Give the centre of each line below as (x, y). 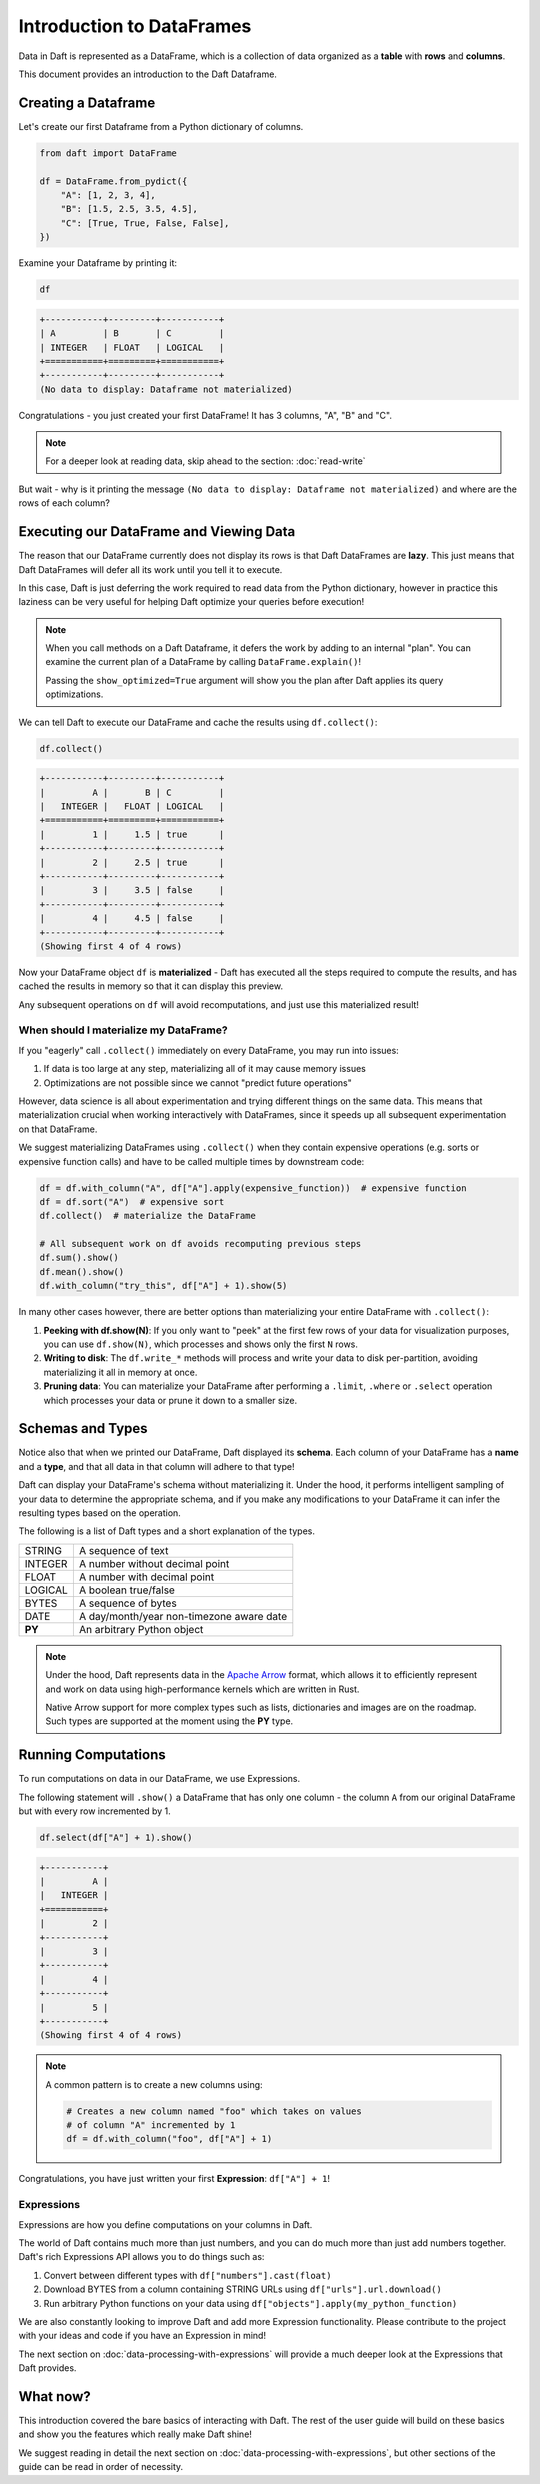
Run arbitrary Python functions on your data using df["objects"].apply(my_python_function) (250, 2303)
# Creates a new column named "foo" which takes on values (214, 2111)
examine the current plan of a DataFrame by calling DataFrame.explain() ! (203, 662)
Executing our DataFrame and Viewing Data (157, 531)
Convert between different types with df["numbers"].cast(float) (187, 2275)
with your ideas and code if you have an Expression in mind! (142, 2336)
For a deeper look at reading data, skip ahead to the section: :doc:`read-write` (205, 461)
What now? (54, 2396)
